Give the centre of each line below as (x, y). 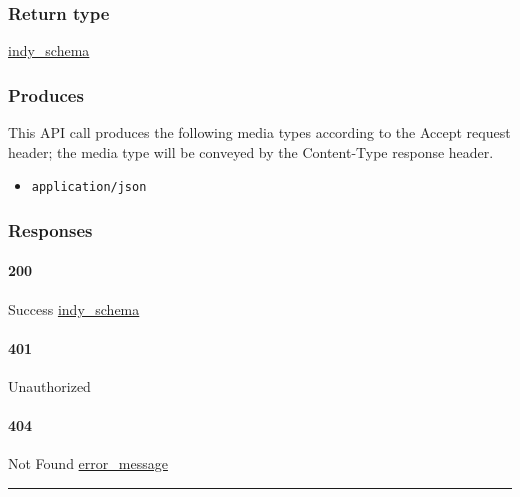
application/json (89, 187)
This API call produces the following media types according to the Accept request (259, 132)
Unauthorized (49, 385)
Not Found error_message (88, 463)
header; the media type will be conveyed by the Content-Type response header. (251, 151)
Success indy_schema (74, 308)
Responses (50, 229)
